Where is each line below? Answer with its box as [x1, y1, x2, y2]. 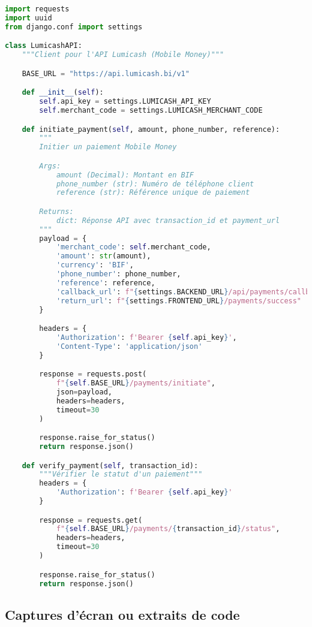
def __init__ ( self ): [22, 88, 104, 97]
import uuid [5, 13, 52, 22]
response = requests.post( [39, 370, 147, 379]
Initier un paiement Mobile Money [39, 143, 177, 152]
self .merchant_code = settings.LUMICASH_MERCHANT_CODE [39, 105, 263, 114]
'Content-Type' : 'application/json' [56, 342, 203, 351]
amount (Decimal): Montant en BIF [56, 170, 194, 179]
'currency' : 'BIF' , [56, 261, 134, 270]
